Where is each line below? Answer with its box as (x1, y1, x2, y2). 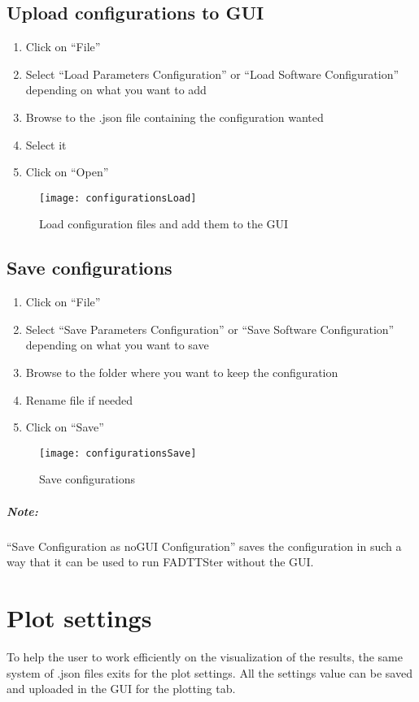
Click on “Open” (25, 163, 109, 180)
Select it (25, 136, 67, 153)
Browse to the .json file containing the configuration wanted (25, 108, 324, 125)
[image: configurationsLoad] (39, 192, 197, 204)
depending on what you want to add (25, 81, 207, 98)
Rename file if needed (25, 391, 133, 408)
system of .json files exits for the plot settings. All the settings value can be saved (7, 664, 412, 681)
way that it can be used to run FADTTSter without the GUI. (7, 553, 314, 570)
